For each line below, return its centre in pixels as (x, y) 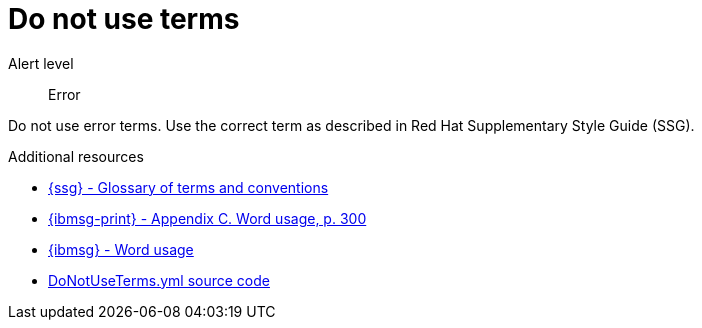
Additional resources (76, 156)
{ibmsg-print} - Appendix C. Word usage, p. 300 (207, 218)
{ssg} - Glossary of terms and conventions (188, 187)
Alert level (41, 63)
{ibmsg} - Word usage (121, 249)
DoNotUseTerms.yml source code (159, 280)
